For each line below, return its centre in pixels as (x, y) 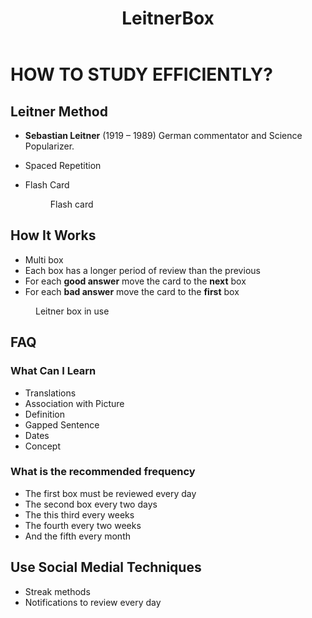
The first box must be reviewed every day (110, 493)
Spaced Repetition (63, 165)
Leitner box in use (72, 311)
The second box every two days (91, 504)
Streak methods (57, 591)
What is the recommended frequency (103, 472)
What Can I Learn (53, 371)
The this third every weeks (79, 514)
